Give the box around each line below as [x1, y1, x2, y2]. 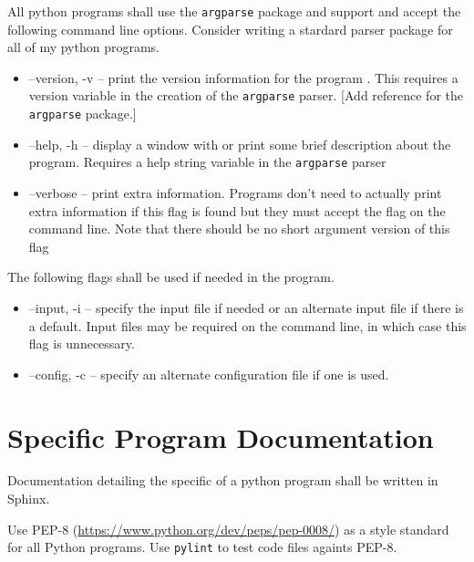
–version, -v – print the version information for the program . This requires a [28, 68, 459, 87]
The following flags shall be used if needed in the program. [7, 267, 335, 286]
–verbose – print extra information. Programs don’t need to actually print [28, 183, 442, 202]
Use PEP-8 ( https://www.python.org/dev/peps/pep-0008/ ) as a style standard [7, 519, 449, 538]
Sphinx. [7, 489, 50, 508]
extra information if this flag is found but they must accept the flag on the [28, 201, 446, 220]
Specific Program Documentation [7, 418, 434, 455]
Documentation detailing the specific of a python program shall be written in [7, 471, 438, 490]
